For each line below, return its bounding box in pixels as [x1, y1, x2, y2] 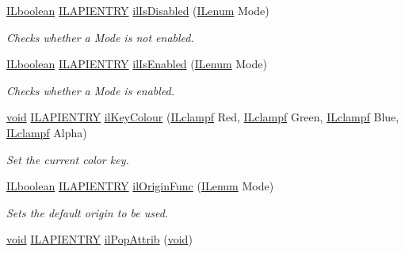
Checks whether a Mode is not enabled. [6, 29, 194, 45]
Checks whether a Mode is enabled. [6, 82, 175, 98]
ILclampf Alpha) [6, 124, 87, 140]
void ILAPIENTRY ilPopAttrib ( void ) [6, 231, 193, 247]
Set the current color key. [6, 151, 129, 167]
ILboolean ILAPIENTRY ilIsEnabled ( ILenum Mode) [6, 56, 267, 72]
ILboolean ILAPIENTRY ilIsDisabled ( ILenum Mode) [6, 2, 269, 18]
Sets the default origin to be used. [6, 204, 169, 220]
